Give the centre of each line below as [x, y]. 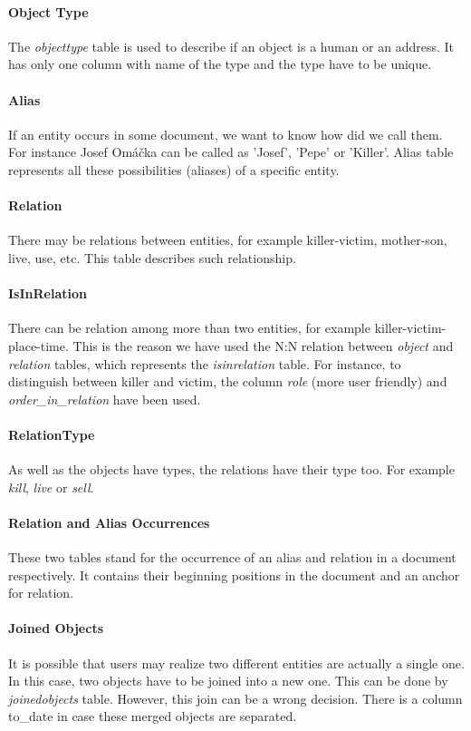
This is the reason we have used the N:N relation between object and [263, 345]
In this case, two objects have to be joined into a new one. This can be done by [228, 681]
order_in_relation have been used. [105, 399]
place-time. [38, 345]
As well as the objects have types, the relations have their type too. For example [231, 469]
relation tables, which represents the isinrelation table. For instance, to [205, 363]
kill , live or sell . [51, 487]
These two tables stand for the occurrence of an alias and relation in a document [232, 557]
